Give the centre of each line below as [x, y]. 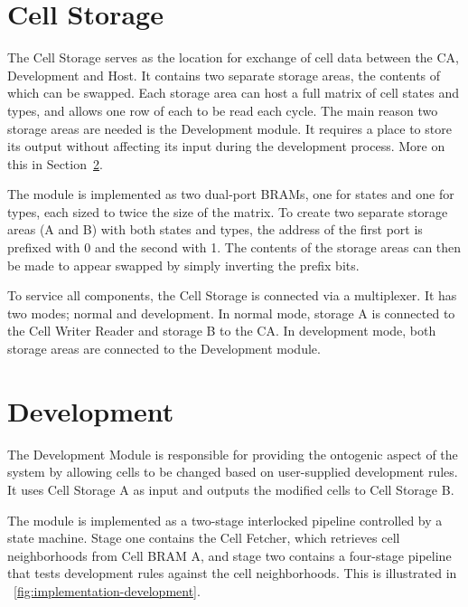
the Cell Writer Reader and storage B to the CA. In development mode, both [222, 331]
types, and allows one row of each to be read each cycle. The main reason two [223, 110]
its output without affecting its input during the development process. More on [226, 146]
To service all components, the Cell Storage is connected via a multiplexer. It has [232, 295]
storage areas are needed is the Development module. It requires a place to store [229, 128]
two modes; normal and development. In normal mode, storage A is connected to [231, 313]
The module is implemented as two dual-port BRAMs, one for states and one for [231, 194]
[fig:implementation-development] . [107, 590]
